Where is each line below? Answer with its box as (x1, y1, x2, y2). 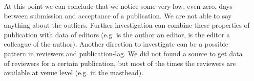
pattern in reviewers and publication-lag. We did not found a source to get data (4, 48, 243, 58)
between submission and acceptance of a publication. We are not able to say (4, 10, 232, 20)
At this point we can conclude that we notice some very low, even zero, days (4, 1, 233, 11)
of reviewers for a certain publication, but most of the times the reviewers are (4, 58, 236, 68)
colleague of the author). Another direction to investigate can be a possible (4, 39, 228, 49)
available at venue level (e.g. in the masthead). (4, 67, 144, 78)
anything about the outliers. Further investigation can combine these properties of (4, 20, 250, 30)
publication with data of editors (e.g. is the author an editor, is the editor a (4, 29, 230, 39)
